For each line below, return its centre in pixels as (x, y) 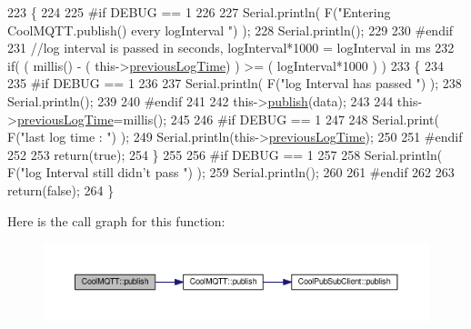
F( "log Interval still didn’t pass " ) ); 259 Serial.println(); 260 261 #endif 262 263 (231, 172)
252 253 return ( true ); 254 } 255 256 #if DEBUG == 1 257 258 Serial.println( (225, 154)
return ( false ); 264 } (61, 189)
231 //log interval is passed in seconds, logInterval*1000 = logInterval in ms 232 (231, 48)
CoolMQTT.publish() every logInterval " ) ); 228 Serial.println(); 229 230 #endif (230, 30)
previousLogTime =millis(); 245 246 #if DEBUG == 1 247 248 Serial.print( (228, 119)
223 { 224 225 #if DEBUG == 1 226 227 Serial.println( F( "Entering (199, 12)
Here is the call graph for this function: (116, 220)
